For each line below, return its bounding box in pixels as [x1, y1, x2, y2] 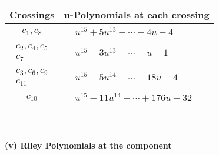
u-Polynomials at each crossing [64, 8, 210, 21]
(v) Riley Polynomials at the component [5, 139, 172, 151]
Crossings [9, 8, 55, 21]
